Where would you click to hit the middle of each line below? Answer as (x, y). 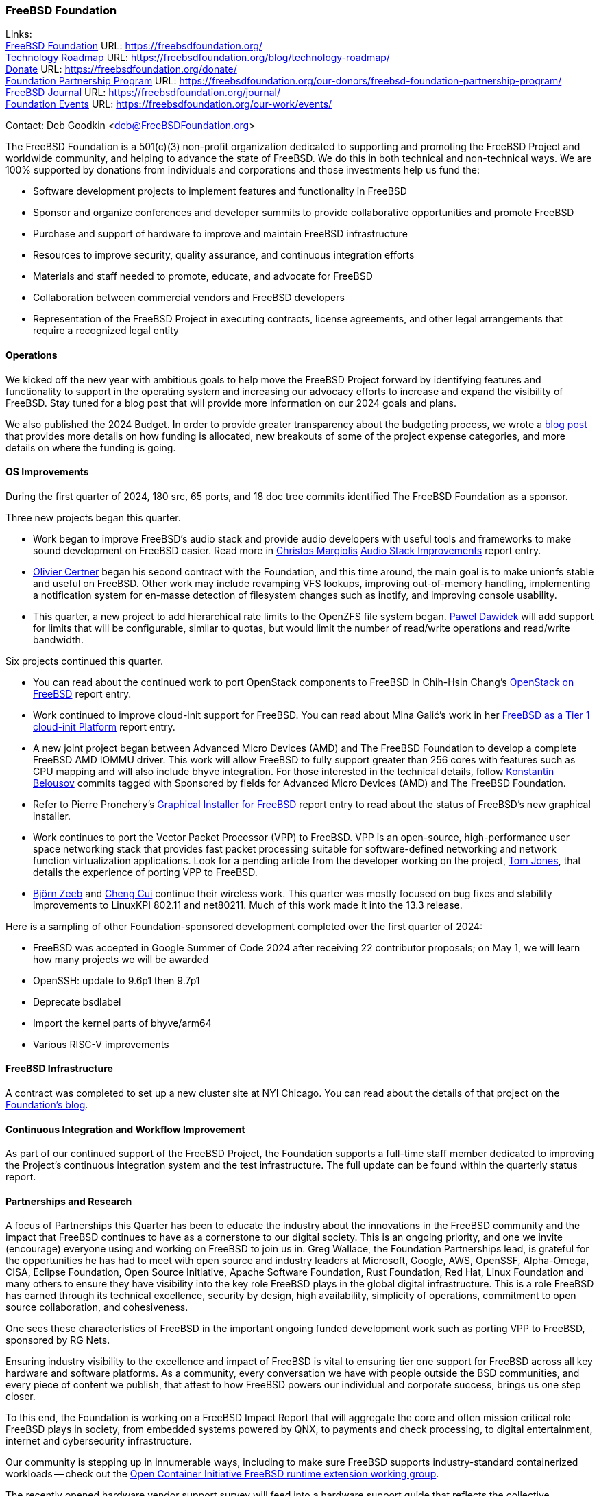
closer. (21, 1397)
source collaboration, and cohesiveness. (97, 1307)
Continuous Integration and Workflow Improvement (125, 1129)
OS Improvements (47, 472)
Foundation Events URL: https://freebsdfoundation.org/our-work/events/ (169, 104)
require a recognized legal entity (106, 331)
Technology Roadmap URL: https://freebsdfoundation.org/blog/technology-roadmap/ (198, 58)
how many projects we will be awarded (121, 959)
